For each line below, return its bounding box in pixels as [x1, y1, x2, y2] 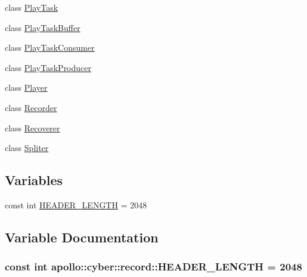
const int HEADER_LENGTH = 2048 [5, 198, 147, 211]
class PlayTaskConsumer [5, 41, 95, 54]
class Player [5, 81, 48, 94]
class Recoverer [5, 121, 60, 134]
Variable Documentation [5, 227, 159, 246]
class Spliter [5, 141, 49, 154]
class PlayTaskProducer [5, 61, 91, 73]
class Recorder [5, 101, 57, 113]
